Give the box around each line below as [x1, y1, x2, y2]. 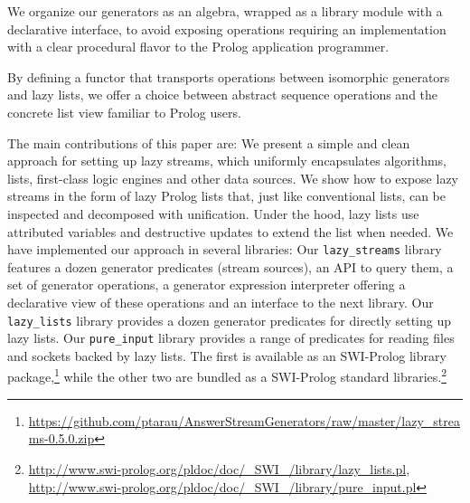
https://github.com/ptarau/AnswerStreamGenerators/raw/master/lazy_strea [28, 411, 460, 430]
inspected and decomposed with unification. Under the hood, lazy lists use [7, 204, 419, 223]
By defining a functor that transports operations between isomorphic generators [7, 67, 450, 86]
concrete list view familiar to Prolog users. [7, 102, 241, 121]
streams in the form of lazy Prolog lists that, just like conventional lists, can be [7, 186, 446, 205]
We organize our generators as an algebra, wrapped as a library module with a [7, 2, 443, 20]
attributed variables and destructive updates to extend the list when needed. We [7, 222, 454, 241]
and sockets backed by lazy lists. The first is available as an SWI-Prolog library [7, 346, 446, 365]
